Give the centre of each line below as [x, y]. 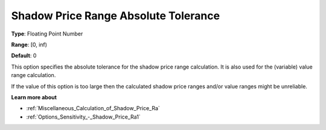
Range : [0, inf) [29, 45]
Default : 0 [24, 56]
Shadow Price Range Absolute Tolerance [116, 16]
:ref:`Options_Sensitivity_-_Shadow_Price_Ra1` [84, 117]
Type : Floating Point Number [47, 34]
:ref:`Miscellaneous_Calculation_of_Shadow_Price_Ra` [93, 108]
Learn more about [34, 97]
